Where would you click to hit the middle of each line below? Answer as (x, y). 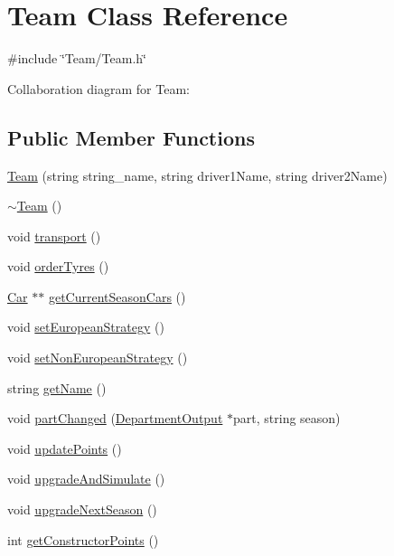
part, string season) (287, 418)
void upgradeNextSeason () (82, 509)
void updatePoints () (65, 448)
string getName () (57, 387)
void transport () (54, 236)
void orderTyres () (58, 266)
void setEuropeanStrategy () (86, 327)
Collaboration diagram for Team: (98, 88)
